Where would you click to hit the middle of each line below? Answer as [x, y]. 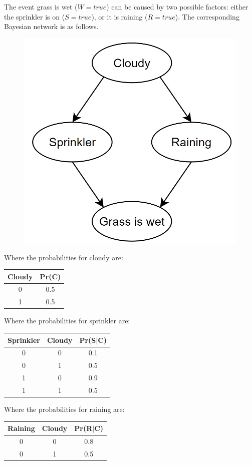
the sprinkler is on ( [35, 16]
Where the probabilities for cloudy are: [64, 257]
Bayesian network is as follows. [51, 26]
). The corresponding [207, 16]
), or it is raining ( [119, 16]
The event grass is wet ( [41, 7]
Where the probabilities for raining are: [64, 409]
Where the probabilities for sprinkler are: [67, 321]
